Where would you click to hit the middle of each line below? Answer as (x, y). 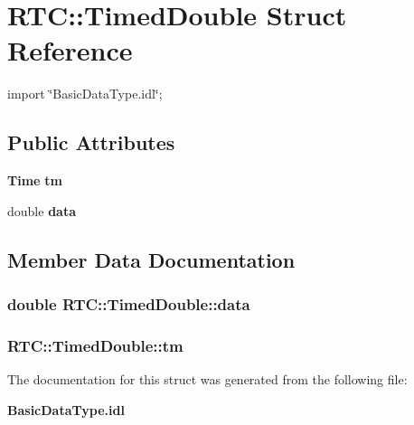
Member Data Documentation (151, 259)
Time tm (35, 180)
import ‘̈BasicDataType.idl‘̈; (85, 94)
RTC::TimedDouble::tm (95, 345)
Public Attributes (91, 142)
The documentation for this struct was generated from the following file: (207, 379)
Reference (70, 50)
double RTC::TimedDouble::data (129, 304)
